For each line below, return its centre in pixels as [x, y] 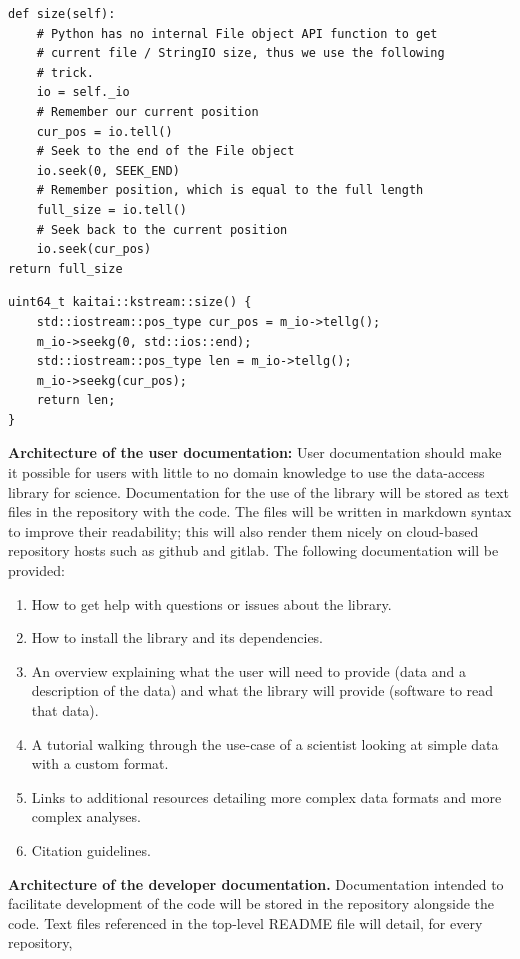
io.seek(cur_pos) [94, 249]
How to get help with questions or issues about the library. [211, 603]
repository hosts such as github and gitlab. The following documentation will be [253, 550]
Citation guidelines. [91, 849]
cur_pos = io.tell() [104, 131]
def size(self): [62, 14]
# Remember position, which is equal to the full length [230, 190]
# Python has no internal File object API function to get [237, 33]
